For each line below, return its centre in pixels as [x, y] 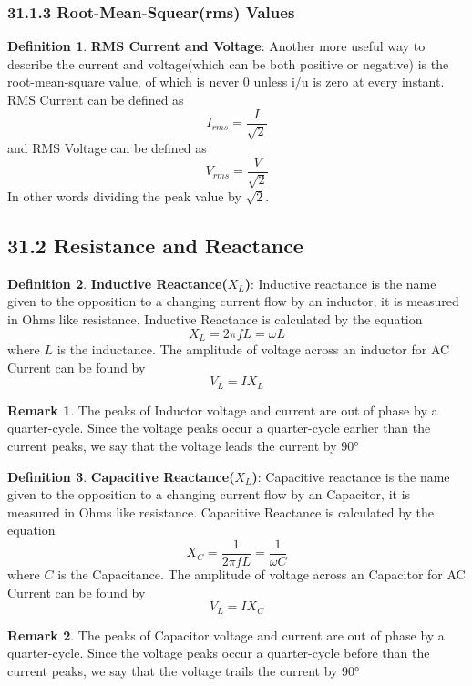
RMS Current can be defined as [96, 99]
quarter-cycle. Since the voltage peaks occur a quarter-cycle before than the [219, 653]
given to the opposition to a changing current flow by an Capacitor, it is [209, 494]
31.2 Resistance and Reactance [155, 246]
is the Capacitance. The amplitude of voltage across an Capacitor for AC [262, 573]
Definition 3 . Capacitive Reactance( [121, 476]
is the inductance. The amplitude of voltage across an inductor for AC [253, 349]
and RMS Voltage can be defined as [107, 148]
